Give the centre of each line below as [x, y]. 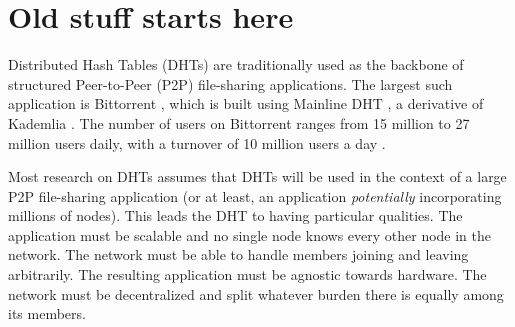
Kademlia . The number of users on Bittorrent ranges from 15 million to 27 [239, 122]
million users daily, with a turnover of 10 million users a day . [197, 142]
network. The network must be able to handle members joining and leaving [238, 254]
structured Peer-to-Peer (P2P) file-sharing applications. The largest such [230, 83]
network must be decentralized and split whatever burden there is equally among [256, 293]
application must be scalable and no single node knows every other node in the [249, 234]
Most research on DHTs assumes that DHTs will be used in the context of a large [257, 176]
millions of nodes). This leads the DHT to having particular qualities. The [235, 215]
